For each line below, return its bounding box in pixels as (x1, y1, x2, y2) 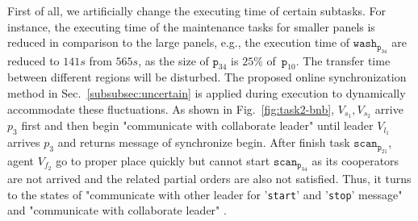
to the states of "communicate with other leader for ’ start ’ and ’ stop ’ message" (7, 186, 403, 202)
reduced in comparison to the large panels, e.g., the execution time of (7, 34, 350, 51)
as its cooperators (311, 152, 399, 169)
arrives (7, 134, 40, 151)
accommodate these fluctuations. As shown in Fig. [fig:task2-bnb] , (7, 100, 335, 117)
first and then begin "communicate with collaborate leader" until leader (21, 117, 374, 134)
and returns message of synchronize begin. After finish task (57, 134, 350, 151)
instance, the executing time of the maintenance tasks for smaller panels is (7, 18, 375, 35)
